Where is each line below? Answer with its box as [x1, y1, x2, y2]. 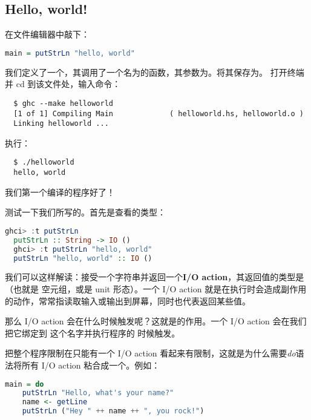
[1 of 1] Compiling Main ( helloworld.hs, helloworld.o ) [13, 109, 304, 118]
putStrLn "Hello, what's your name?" [22, 389, 174, 398]
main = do [5, 379, 44, 389]
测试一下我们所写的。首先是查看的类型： [5, 206, 166, 218]
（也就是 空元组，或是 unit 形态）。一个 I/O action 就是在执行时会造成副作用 [5, 283, 307, 295]
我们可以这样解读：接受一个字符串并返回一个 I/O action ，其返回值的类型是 [5, 271, 304, 283]
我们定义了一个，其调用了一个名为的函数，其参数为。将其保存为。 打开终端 [5, 65, 304, 78]
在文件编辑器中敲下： [5, 28, 90, 41]
